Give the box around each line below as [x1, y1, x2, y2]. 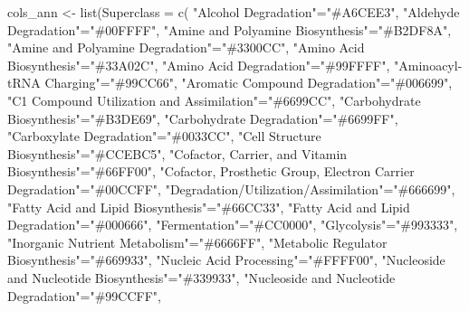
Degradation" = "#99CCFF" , [7, 286, 161, 305]
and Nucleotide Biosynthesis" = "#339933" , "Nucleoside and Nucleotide [7, 268, 396, 287]
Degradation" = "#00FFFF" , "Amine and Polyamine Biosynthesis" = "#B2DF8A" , [7, 20, 452, 39]
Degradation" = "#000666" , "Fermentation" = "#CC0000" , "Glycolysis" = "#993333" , [7, 215, 458, 234]
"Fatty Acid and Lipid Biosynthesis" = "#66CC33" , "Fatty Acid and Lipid [7, 197, 410, 216]
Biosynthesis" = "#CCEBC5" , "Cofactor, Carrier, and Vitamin [7, 144, 348, 163]
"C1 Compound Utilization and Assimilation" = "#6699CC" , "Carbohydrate [7, 90, 421, 109]
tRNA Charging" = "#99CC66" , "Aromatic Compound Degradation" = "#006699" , [7, 73, 453, 92]
